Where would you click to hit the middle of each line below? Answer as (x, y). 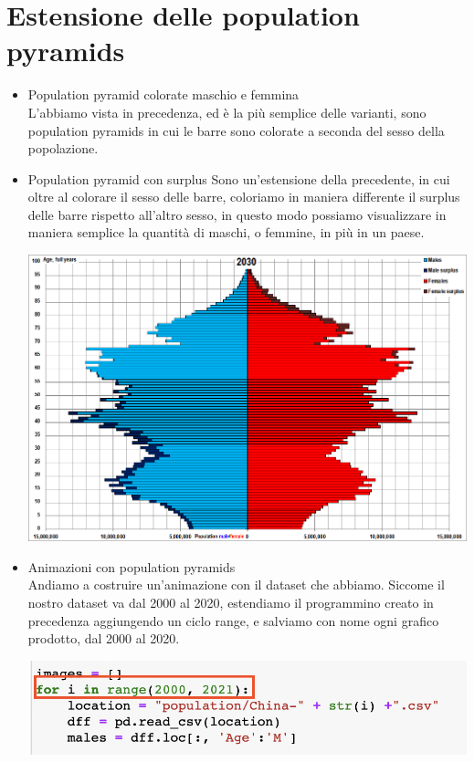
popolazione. (63, 148)
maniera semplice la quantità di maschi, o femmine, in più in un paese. (226, 232)
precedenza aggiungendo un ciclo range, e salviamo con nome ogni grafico (233, 620)
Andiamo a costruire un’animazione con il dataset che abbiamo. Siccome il (236, 585)
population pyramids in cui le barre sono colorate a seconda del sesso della (236, 130)
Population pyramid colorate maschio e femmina (163, 94)
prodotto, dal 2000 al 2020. (104, 638)
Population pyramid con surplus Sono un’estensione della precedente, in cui (239, 178)
